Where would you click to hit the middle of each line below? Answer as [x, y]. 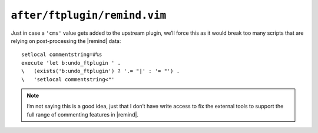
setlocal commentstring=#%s [62, 55]
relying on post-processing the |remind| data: [66, 41]
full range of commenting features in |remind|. [82, 114]
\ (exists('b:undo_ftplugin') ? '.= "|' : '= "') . [100, 71]
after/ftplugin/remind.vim [89, 15]
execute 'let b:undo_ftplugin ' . [71, 63]
